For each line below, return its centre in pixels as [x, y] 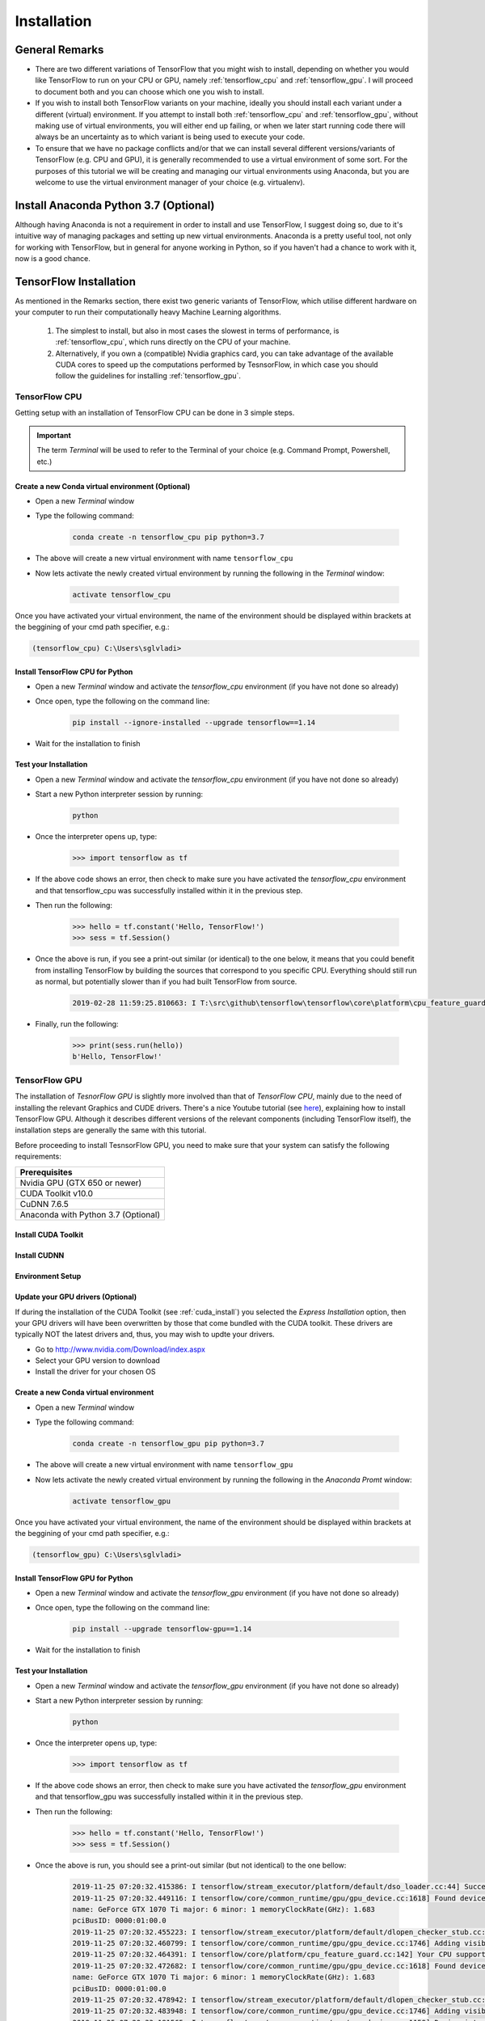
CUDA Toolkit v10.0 [56, 1193]
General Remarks [59, 50]
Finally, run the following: [77, 1024]
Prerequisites [46, 1172]
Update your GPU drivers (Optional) [76, 1297]
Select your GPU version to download [98, 1361]
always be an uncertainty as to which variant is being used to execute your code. [170, 137]
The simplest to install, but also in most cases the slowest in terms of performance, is [197, 331]
